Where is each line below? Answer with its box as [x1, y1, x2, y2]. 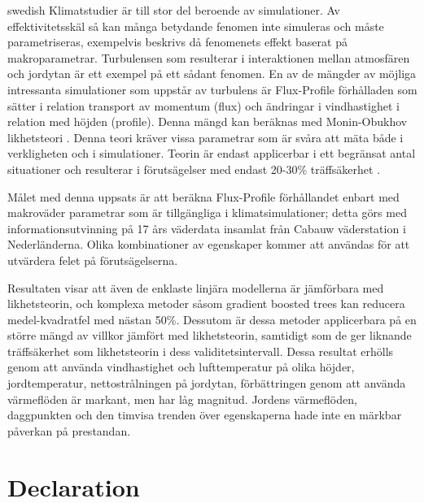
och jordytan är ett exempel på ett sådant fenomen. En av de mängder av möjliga [7, 65, 417, 82]
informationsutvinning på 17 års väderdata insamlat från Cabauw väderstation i [7, 219, 406, 236]
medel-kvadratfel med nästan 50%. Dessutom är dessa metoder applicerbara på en [7, 310, 417, 327]
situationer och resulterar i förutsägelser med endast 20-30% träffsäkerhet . [7, 160, 381, 177]
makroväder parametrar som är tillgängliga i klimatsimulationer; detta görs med [7, 204, 407, 221]
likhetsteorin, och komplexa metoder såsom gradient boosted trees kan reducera [7, 295, 405, 312]
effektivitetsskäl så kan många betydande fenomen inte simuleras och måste [7, 17, 384, 34]
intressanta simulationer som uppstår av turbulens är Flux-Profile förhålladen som [7, 80, 417, 98]
